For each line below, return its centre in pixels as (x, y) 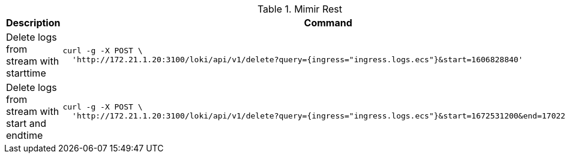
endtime (25, 135)
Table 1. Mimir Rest (300, 9)
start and (26, 123)
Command (328, 23)
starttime (26, 73)
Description (33, 23)
